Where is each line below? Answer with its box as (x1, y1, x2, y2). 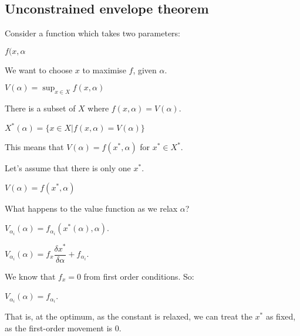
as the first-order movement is (5, 321, 113, 334)
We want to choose (5, 63, 73, 76)
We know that (5, 270, 56, 282)
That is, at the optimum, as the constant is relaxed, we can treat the (5, 310, 252, 323)
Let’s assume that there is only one (5, 162, 131, 174)
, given (133, 63, 157, 76)
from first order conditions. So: (83, 270, 194, 282)
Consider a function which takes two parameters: (5, 27, 180, 39)
